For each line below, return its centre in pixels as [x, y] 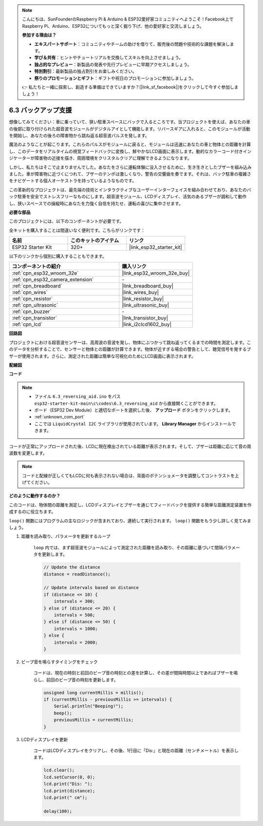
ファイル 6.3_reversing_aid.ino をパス [77, 396]
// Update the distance [72, 567]
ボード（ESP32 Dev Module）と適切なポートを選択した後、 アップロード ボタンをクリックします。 [134, 410]
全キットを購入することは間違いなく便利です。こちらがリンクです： [77, 230]
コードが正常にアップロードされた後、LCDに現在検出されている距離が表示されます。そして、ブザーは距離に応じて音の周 [130, 446]
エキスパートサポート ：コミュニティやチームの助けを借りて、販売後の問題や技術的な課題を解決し [132, 44]
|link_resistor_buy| [143, 299]
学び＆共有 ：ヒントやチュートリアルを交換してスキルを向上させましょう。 [109, 58]
